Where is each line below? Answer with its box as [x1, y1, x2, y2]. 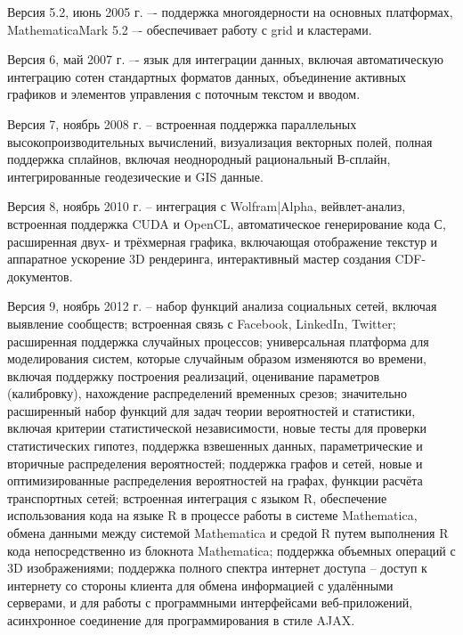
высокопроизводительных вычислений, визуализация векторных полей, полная [7, 132, 433, 151]
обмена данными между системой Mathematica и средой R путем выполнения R [7, 524, 449, 542]
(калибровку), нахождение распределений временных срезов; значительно [7, 384, 408, 403]
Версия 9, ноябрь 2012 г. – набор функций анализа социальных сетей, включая [7, 297, 437, 315]
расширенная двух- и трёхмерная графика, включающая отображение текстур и [7, 232, 438, 250]
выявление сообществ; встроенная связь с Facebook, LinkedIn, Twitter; [7, 313, 396, 332]
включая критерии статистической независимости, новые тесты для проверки [7, 419, 427, 437]
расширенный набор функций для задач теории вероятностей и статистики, [7, 401, 416, 419]
